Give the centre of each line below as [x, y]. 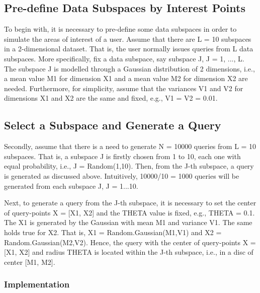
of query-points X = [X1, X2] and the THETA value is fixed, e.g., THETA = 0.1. [129, 212]
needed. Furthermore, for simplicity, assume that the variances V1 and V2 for [124, 88]
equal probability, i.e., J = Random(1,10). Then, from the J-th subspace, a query [129, 166]
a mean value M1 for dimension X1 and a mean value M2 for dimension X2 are [126, 78]
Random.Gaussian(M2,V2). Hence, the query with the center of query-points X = [130, 242]
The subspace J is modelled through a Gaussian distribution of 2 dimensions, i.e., [129, 68]
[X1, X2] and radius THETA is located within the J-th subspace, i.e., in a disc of [129, 252]
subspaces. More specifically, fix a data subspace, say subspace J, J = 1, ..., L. [124, 58]
